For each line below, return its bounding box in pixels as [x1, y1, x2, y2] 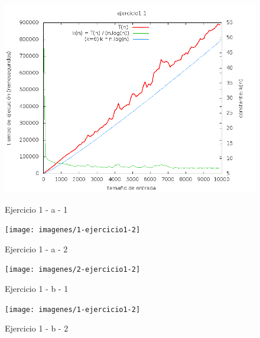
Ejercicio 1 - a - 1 [5, 203, 68, 215]
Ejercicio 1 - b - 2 [5, 322, 69, 334]
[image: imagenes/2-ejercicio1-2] [5, 265, 141, 274]
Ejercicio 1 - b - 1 [5, 282, 69, 295]
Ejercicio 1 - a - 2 [5, 242, 68, 255]
